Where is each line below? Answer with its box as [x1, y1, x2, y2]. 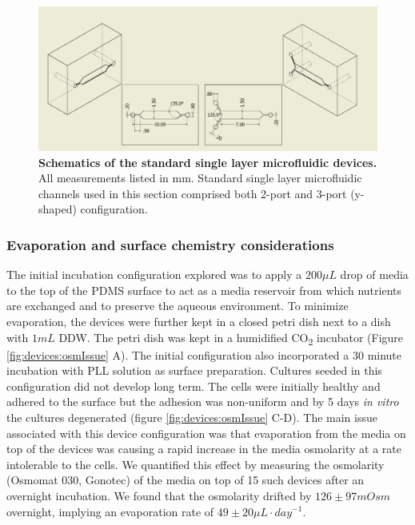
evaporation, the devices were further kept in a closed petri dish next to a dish [6, 312, 391, 329]
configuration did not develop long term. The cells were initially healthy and [6, 377, 381, 394]
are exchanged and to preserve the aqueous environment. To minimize [6, 297, 349, 314]
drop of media [340, 266, 409, 283]
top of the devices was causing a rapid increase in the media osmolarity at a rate [6, 440, 401, 457]
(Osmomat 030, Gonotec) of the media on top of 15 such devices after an [6, 471, 365, 488]
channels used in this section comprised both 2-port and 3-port [38, 185, 347, 201]
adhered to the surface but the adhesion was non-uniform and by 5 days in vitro [6, 393, 399, 410]
